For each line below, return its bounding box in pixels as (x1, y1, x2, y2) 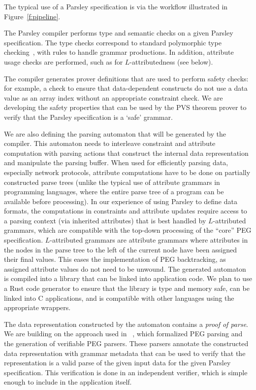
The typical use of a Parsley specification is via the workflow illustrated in (4, 1, 228, 11)
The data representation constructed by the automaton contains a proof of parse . (4, 319, 248, 329)
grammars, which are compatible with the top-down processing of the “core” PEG (4, 225, 252, 235)
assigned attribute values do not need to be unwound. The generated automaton (4, 263, 246, 274)
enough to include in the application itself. (4, 377, 132, 387)
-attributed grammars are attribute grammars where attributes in (50, 235, 248, 245)
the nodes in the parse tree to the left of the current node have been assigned (4, 244, 237, 254)
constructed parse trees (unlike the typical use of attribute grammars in (4, 177, 220, 187)
